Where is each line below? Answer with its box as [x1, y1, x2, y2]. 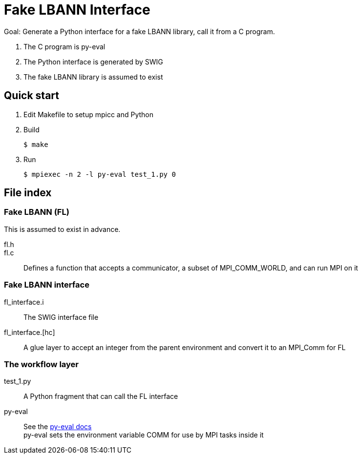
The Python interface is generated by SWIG [23, 57, 163, 66]
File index [4, 187, 52, 199]
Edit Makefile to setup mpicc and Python [23, 110, 154, 119]
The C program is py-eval [23, 42, 106, 51]
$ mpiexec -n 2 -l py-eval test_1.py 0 [23, 170, 176, 178]
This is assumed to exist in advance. [4, 225, 121, 233]
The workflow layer [4, 359, 79, 369]
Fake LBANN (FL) [4, 207, 69, 217]
